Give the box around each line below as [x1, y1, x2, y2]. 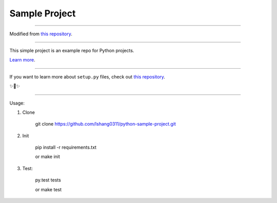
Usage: [9, 100, 25, 106]
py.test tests [35, 177, 61, 183]
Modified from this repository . [9, 31, 73, 37]
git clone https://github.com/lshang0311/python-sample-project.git [35, 121, 176, 127]
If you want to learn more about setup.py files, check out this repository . [9, 73, 165, 79]
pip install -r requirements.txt [35, 144, 97, 151]
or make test [35, 186, 62, 192]
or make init [35, 154, 60, 160]
